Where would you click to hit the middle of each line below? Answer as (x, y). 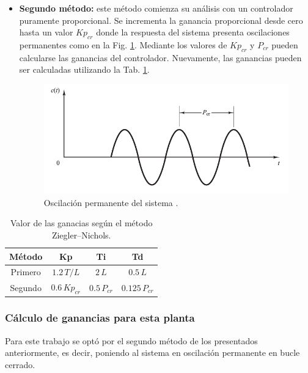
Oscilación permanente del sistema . (111, 202)
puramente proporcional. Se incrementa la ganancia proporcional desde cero (161, 20)
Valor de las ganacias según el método (82, 223)
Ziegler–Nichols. (81, 235)
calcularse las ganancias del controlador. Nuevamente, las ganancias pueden (160, 57)
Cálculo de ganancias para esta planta (100, 318)
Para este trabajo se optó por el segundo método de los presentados (131, 340)
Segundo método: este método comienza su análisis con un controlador (156, 8)
